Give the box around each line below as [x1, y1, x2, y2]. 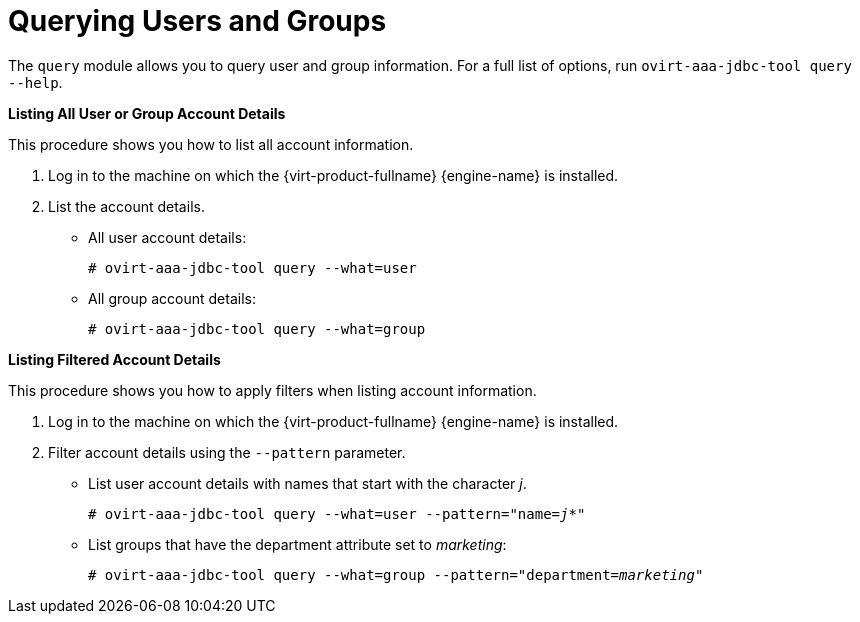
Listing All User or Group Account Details [8, 104, 286, 122]
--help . [8, 73, 63, 91]
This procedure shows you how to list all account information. [8, 135, 414, 153]
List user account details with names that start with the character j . [88, 474, 527, 492]
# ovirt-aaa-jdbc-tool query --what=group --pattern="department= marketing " [88, 566, 704, 583]
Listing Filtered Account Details [8, 350, 221, 368]
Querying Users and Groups [8, 4, 387, 38]
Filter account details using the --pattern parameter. [48, 443, 406, 461]
